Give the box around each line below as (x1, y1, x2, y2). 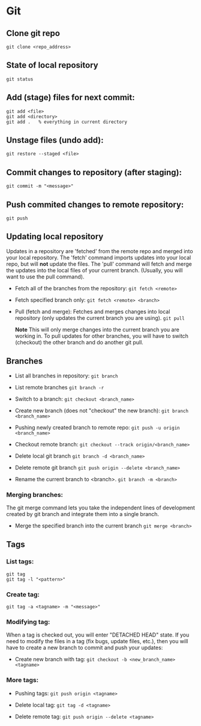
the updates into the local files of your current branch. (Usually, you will (6, 266, 183, 274)
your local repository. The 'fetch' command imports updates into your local (6, 254, 191, 261)
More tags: (6, 676, 39, 685)
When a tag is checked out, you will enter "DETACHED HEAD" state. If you (6, 631, 190, 638)
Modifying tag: (6, 617, 50, 626)
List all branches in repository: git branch (14, 372, 118, 379)
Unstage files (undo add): (6, 135, 104, 145)
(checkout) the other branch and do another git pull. (14, 338, 144, 346)
